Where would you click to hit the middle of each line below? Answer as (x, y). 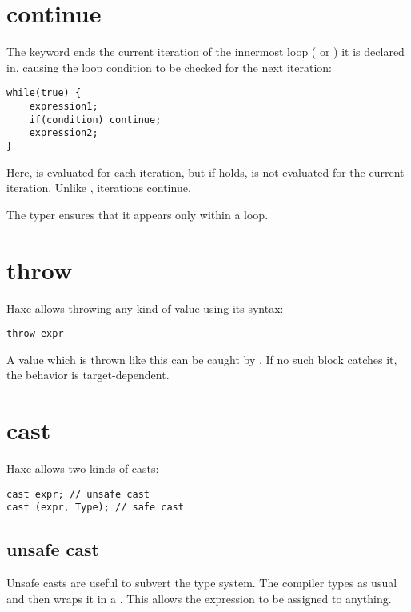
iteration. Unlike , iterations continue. (99, 188)
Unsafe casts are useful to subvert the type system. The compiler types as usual (202, 583)
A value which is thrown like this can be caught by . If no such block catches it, (202, 359)
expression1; (64, 106)
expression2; (64, 133)
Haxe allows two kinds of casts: (83, 468)
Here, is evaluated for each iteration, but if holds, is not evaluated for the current (205, 172)
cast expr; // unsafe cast (78, 494)
